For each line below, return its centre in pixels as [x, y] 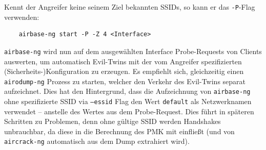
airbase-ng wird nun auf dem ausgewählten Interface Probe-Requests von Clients [133, 51]
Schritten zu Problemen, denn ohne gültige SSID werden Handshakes [112, 121]
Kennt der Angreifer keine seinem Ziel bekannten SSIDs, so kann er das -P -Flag [130, 7]
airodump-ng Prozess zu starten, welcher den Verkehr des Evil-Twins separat [125, 81]
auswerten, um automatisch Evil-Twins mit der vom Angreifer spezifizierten [123, 61]
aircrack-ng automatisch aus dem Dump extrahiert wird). [97, 141]
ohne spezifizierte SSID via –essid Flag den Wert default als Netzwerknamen [128, 101]
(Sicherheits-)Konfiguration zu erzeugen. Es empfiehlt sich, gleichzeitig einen [124, 71]
